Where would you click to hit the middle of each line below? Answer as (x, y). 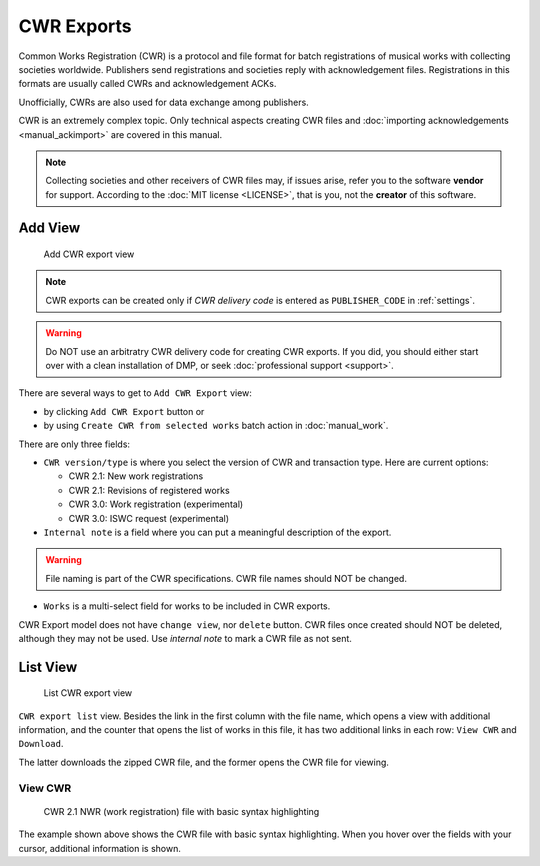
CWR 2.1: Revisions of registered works (149, 490)
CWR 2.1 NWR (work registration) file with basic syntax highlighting (181, 811)
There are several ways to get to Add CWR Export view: (135, 393)
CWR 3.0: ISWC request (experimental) (149, 518)
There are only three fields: (74, 444)
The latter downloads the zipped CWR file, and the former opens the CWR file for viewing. (204, 762)
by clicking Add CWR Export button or (124, 411)
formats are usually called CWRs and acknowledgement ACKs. (147, 84)
